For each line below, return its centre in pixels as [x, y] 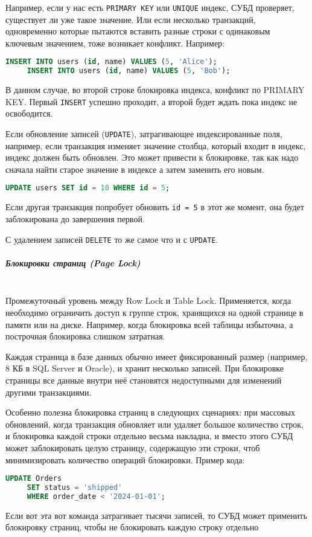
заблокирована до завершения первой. [75, 219]
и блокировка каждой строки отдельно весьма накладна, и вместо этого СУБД [149, 436]
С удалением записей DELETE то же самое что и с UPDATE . [112, 239]
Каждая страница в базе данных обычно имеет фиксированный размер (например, [157, 356]
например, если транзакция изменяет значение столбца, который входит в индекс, [156, 145]
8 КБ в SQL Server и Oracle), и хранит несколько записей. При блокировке [145, 368]
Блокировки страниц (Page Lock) [73, 262]
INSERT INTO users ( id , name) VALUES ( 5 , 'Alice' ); [111, 62]
